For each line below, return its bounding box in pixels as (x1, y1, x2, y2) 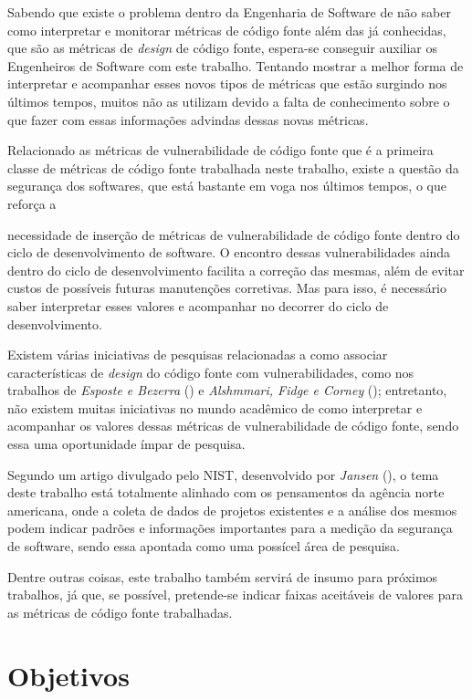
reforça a (7, 193, 57, 213)
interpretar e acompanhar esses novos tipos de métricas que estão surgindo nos (7, 74, 447, 93)
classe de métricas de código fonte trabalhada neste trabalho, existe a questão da (7, 158, 459, 177)
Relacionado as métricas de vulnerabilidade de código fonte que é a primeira (7, 141, 434, 160)
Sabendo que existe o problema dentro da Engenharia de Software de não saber (7, 3, 451, 21)
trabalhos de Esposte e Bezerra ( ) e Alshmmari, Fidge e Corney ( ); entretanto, (7, 381, 447, 400)
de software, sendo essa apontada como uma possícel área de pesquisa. (7, 537, 400, 556)
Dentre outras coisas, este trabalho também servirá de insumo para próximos (7, 567, 438, 586)
